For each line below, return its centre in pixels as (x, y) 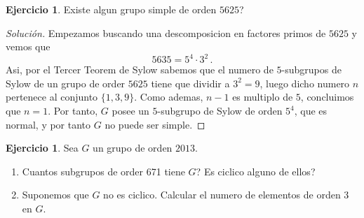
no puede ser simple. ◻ (155, 124)
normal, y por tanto (48, 124)
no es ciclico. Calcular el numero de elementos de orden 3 (226, 195)
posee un (130, 111)
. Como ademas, (169, 97)
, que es (311, 111)
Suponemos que (55, 195)
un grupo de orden (133, 148)
